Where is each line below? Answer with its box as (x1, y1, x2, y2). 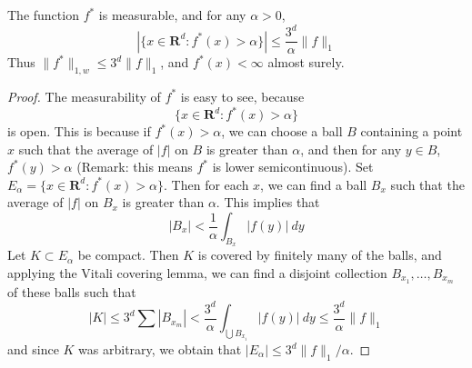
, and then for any (300, 139, 402, 158)
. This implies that (216, 193, 320, 212)
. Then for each (164, 174, 249, 194)
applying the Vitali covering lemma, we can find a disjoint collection (7, 263, 387, 282)
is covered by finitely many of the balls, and (197, 245, 442, 264)
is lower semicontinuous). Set (212, 157, 374, 176)
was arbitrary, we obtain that (78, 340, 242, 359)
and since (7, 340, 59, 359)
